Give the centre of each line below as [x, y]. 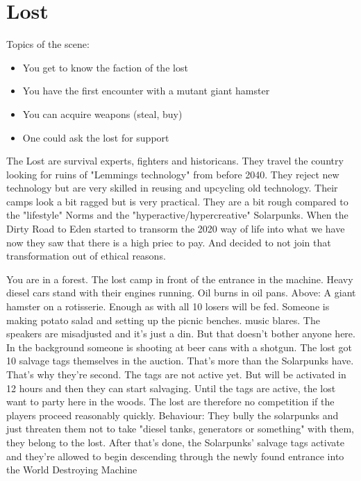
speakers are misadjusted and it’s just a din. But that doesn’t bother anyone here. [181, 334]
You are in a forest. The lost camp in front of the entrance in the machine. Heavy [180, 279]
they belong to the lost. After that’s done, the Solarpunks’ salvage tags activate [175, 442]
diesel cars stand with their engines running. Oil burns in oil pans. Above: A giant [181, 293]
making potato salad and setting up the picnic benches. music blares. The [163, 320]
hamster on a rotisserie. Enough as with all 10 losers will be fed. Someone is [168, 306]
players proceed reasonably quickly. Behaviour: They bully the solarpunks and [173, 415]
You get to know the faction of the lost [105, 67]
